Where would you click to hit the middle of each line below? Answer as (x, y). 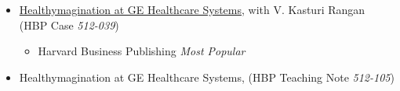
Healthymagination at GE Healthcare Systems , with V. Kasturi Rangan (192, 9)
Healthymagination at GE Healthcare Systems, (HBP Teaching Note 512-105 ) (207, 77)
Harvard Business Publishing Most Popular (142, 51)
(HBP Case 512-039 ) (69, 24)
